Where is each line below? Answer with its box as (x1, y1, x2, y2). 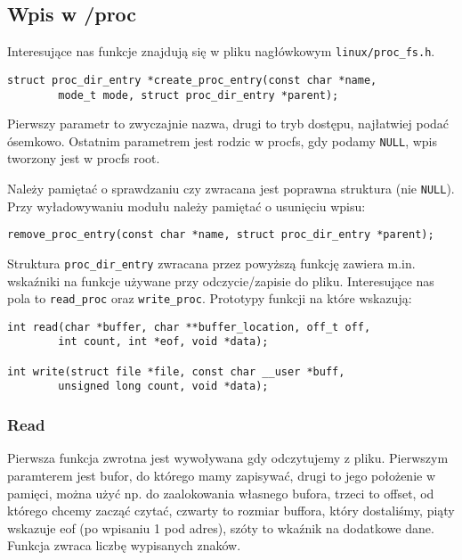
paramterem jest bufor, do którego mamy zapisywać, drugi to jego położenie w (7, 465, 436, 484)
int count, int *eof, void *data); (58, 335, 269, 349)
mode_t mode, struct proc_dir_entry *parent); (58, 88, 339, 102)
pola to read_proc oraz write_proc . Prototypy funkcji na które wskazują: (7, 289, 412, 308)
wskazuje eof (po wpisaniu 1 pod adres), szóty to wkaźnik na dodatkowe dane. (7, 518, 434, 537)
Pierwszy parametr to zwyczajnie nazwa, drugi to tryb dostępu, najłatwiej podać (7, 114, 450, 133)
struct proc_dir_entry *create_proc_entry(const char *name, (7, 73, 377, 86)
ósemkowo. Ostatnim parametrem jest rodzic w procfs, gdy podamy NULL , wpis (7, 131, 437, 150)
